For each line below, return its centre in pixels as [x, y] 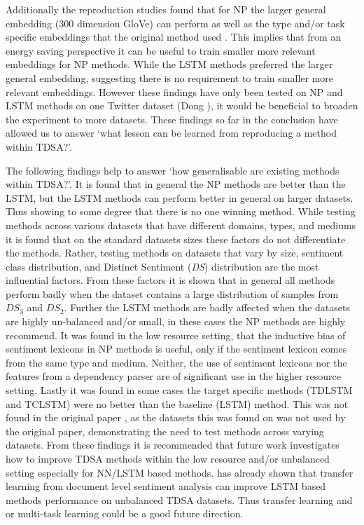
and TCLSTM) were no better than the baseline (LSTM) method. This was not [177, 403]
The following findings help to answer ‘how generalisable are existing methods [173, 170]
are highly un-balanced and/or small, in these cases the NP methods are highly [176, 321]
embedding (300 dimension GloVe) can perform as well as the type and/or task [175, 23]
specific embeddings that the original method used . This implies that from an [174, 37]
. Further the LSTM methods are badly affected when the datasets [207, 307]
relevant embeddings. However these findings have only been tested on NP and [174, 91]
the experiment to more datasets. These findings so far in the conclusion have [172, 119]
